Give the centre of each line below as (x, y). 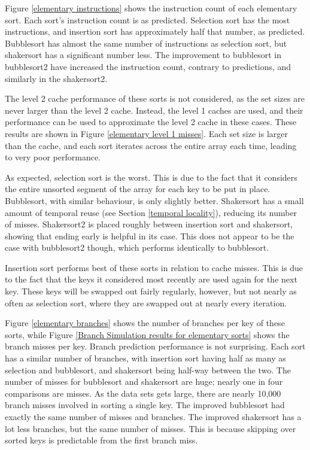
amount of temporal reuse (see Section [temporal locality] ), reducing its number (151, 212)
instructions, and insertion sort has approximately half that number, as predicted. (155, 31)
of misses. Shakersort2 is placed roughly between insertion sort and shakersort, (149, 224)
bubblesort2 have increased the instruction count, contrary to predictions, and (148, 66)
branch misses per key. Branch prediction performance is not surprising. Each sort (155, 346)
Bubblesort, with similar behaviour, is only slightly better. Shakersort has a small (154, 200)
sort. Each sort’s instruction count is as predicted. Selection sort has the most (148, 19)
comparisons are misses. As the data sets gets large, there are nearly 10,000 (143, 393)
